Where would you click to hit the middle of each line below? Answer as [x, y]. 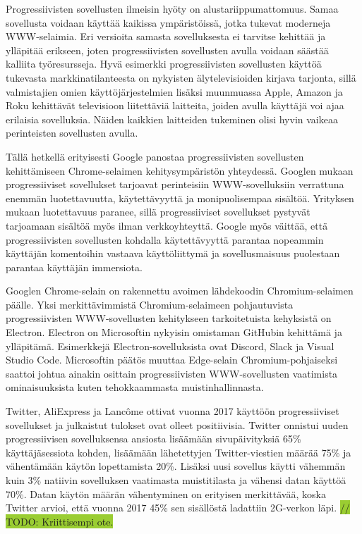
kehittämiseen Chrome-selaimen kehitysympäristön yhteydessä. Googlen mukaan [180, 170]
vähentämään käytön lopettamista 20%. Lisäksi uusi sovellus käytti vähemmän [176, 466]
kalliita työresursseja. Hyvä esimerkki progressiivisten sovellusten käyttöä [164, 64]
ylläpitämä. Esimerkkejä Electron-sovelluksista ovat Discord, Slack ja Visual [170, 346]
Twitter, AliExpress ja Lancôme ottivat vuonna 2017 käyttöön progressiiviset [173, 411]
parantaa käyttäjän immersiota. [74, 267]
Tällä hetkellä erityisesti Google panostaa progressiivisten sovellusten [155, 156]
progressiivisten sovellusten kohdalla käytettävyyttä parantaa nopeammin [165, 239]
